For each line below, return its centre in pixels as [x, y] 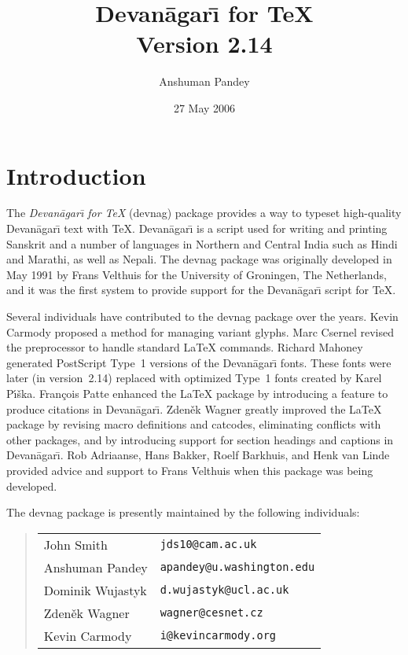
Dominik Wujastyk [95, 590]
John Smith [75, 544]
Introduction [76, 175]
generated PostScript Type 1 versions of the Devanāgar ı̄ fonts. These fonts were [199, 362]
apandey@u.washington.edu [237, 567]
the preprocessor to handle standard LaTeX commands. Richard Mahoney [185, 347]
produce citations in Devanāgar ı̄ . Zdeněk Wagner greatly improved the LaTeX [194, 408]
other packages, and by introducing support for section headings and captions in [200, 439]
